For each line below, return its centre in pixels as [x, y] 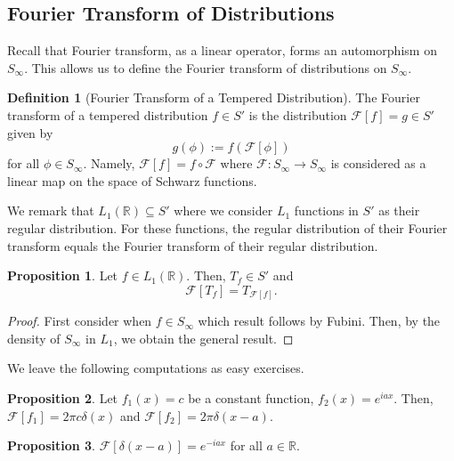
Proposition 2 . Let [63, 398]
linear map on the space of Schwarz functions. [132, 180]
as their [399, 210]
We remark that [51, 210]
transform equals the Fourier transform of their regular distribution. [193, 245]
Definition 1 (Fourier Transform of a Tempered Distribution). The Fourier [214, 97]
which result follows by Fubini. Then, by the [319, 321]
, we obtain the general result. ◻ [203, 338]
